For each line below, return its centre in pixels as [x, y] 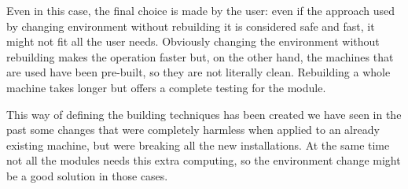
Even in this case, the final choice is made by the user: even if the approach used [201, 10]
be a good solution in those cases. [87, 175]
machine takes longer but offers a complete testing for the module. [166, 87]
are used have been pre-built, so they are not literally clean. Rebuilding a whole [198, 72]
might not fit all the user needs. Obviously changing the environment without [193, 41]
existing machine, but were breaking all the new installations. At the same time [198, 145]
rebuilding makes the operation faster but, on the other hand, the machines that [200, 56]
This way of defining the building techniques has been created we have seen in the [204, 114]
